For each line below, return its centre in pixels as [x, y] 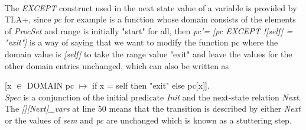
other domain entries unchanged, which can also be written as [117, 65]
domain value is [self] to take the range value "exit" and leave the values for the [149, 53]
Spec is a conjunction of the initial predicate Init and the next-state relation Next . [153, 97]
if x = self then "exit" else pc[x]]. [151, 85]
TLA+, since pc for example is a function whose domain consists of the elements [150, 19]
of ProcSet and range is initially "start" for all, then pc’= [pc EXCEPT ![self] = [149, 30]
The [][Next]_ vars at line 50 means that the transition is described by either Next [153, 108]
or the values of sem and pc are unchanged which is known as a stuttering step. [148, 120]
